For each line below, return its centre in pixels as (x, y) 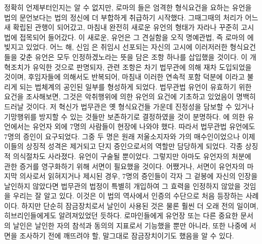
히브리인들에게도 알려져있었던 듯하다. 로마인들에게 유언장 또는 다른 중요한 (121, 215)
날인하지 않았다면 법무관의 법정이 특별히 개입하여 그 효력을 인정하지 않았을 (122, 186)
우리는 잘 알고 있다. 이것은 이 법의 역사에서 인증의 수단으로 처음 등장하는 (128, 196)
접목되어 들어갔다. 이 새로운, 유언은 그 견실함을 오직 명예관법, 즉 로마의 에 (137, 37)
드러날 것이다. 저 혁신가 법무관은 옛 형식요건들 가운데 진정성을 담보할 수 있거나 (129, 106)
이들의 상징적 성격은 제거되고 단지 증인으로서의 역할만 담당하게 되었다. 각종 (123, 146)
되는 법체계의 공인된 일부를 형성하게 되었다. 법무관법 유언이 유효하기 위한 (136, 86)
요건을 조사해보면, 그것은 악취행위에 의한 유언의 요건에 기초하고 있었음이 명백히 (130, 96)
